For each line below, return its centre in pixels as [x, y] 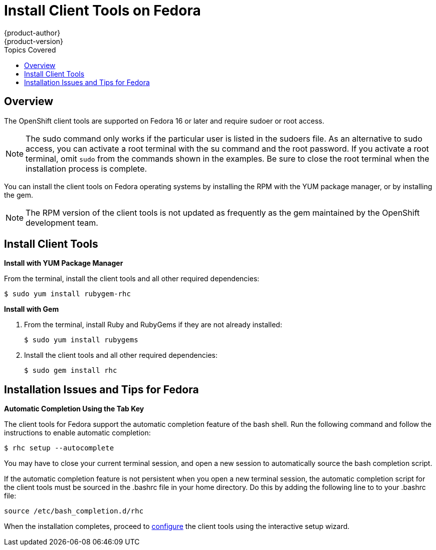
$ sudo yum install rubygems [81, 340]
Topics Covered [30, 50]
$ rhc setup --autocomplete [59, 448]
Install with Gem [32, 309]
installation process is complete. [86, 168]
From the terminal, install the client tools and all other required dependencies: [132, 279]
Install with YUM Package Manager [64, 263]
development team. [62, 222]
